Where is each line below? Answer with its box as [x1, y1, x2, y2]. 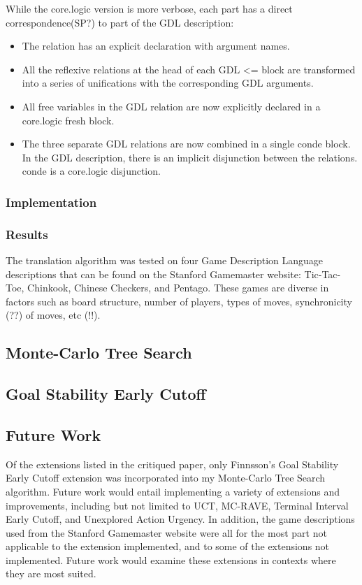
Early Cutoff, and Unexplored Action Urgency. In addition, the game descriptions [6, 512, 355, 526]
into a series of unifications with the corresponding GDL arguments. [22, 75, 314, 90]
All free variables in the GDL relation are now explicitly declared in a [22, 99, 321, 113]
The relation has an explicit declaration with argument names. [22, 38, 290, 53]
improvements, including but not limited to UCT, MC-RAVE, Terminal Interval [6, 498, 349, 512]
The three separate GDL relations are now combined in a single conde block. [22, 136, 351, 151]
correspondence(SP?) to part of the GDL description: [6, 15, 234, 29]
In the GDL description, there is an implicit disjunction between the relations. [22, 150, 358, 164]
